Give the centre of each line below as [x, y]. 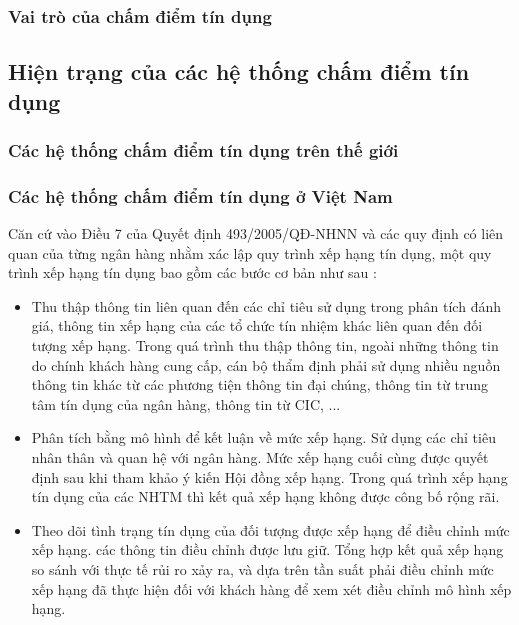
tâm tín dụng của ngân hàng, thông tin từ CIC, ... [186, 403]
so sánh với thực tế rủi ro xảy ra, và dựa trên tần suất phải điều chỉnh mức [262, 568]
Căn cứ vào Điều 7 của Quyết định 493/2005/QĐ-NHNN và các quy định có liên [256, 233]
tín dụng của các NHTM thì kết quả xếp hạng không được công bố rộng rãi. [265, 496]
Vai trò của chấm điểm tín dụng [140, 15]
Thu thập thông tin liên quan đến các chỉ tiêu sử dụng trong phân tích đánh [266, 305]
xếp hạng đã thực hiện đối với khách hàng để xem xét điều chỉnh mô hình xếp [271, 588]
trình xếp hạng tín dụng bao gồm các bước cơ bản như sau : [192, 272]
